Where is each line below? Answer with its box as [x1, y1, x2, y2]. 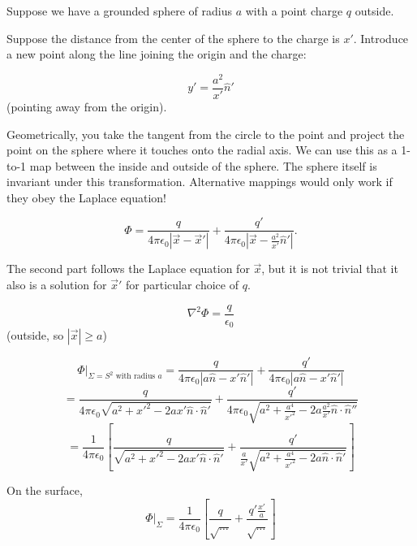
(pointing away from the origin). [6, 97, 167, 115]
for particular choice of [126, 275, 239, 292]
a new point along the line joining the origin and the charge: [6, 45, 307, 63]
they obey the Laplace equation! [6, 188, 166, 206]
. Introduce [353, 29, 409, 46]
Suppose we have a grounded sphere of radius [6, 2, 233, 19]
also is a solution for [6, 275, 107, 292]
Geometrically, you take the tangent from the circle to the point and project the [6, 125, 405, 142]
